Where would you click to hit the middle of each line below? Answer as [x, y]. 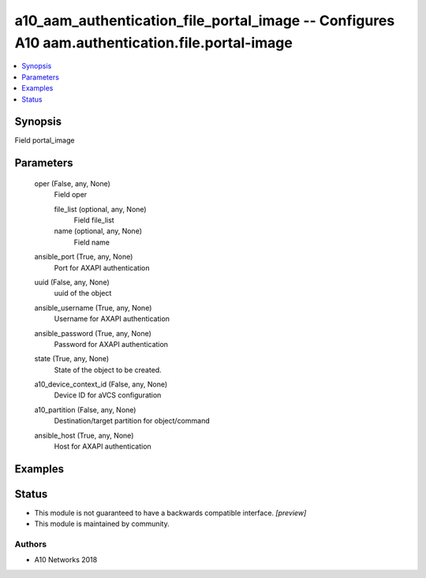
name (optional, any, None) [98, 231]
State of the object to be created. [108, 370]
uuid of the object [83, 293]
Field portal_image [45, 140]
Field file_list [94, 220]
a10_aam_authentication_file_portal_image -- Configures [205, 21]
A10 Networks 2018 [66, 560]
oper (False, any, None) [72, 183]
